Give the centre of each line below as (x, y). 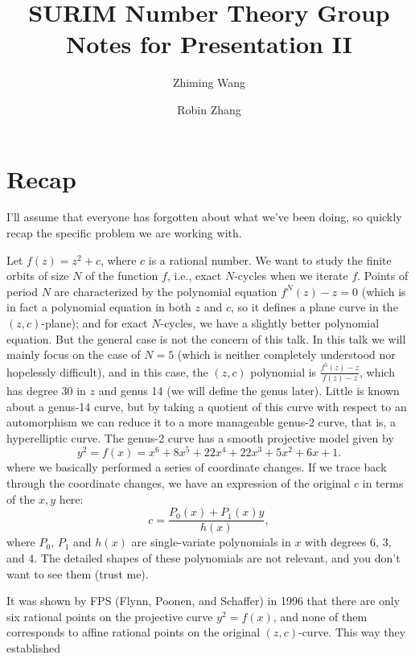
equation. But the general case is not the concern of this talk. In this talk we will (206, 338)
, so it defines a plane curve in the (314, 307)
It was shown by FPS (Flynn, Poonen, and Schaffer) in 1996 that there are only (203, 601)
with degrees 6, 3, (348, 542)
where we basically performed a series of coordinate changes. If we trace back (197, 467)
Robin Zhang (209, 109)
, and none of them (320, 616)
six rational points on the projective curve (110, 616)
